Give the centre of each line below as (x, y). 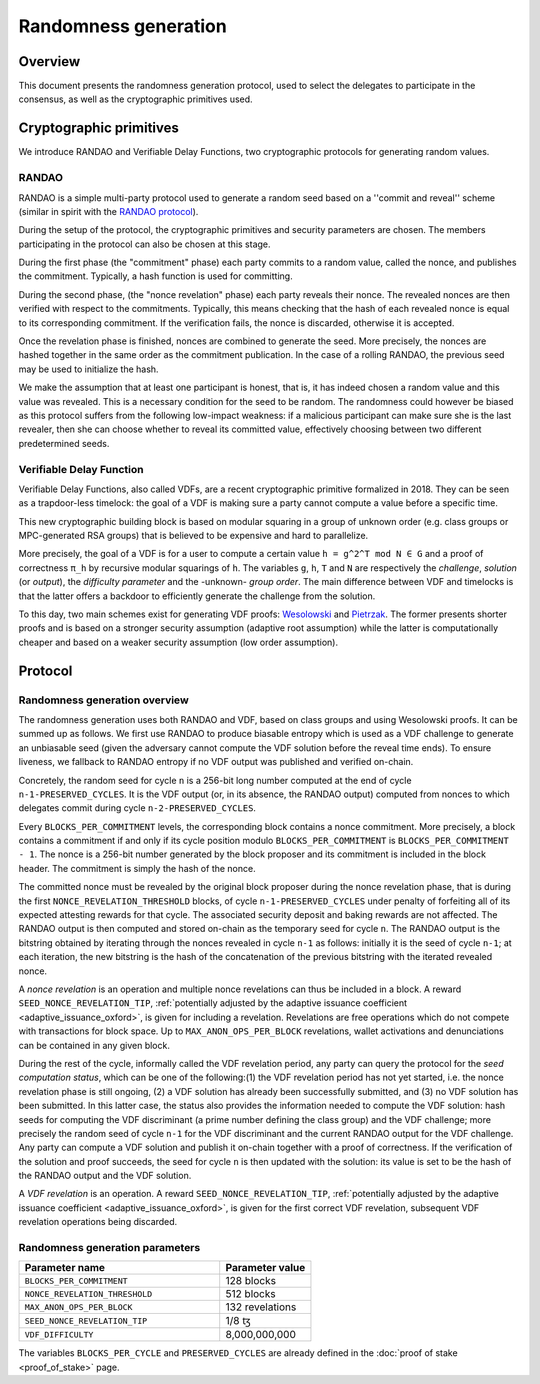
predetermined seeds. (64, 443)
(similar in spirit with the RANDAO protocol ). (108, 211)
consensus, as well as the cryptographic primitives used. (136, 99)
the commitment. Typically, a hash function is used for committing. (156, 276)
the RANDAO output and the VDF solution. (105, 1176)
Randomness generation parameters (109, 1247)
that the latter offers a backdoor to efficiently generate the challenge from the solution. (197, 596)
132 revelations (261, 1307)
